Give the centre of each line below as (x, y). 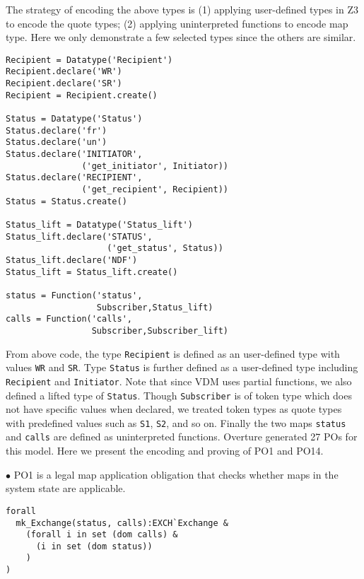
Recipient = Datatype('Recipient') (89, 60)
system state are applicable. (66, 488)
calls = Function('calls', (69, 319)
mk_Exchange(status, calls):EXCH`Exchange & (122, 523)
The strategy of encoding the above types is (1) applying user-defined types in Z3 (182, 9)
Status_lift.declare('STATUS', (79, 236)
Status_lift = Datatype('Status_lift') (99, 224)
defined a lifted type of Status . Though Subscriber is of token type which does (179, 395)
